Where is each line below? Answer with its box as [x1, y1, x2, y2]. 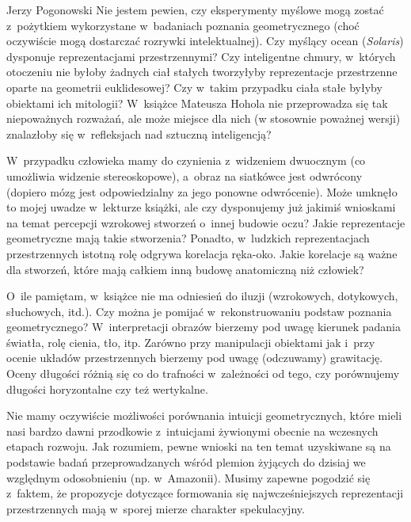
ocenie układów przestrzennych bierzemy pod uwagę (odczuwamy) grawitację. [6, 349, 383, 366]
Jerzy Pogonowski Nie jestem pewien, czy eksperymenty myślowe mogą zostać [6, 2, 384, 17]
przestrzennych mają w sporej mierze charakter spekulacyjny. [6, 500, 305, 516]
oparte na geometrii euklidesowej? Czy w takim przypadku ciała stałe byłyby [6, 78, 382, 95]
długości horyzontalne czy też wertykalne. [6, 380, 208, 397]
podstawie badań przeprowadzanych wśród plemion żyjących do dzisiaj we [6, 454, 366, 471]
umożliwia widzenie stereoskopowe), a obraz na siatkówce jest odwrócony [6, 167, 363, 184]
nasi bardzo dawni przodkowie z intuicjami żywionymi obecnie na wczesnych [6, 422, 379, 439]
